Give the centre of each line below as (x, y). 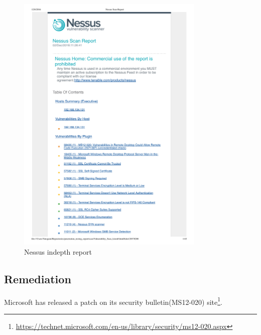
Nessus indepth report (58, 251)
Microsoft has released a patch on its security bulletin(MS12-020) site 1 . (113, 301)
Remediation (38, 278)
